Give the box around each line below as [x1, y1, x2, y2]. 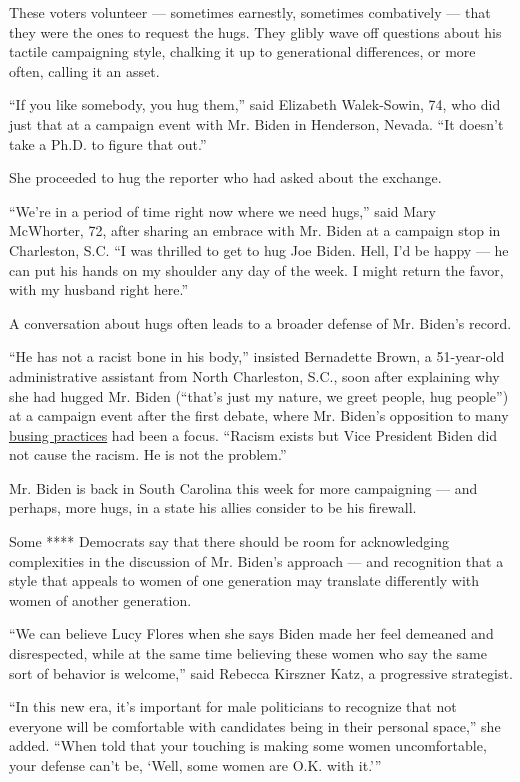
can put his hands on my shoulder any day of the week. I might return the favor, [9, 259, 504, 280]
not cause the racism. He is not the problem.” [9, 444, 287, 465]
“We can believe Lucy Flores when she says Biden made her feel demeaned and [9, 623, 494, 644]
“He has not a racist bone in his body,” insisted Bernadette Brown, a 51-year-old [9, 346, 505, 367]
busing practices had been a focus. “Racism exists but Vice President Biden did [9, 424, 498, 445]
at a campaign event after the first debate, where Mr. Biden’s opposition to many [9, 405, 509, 426]
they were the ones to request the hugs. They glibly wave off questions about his [9, 21, 502, 42]
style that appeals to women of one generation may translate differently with [9, 570, 480, 591]
